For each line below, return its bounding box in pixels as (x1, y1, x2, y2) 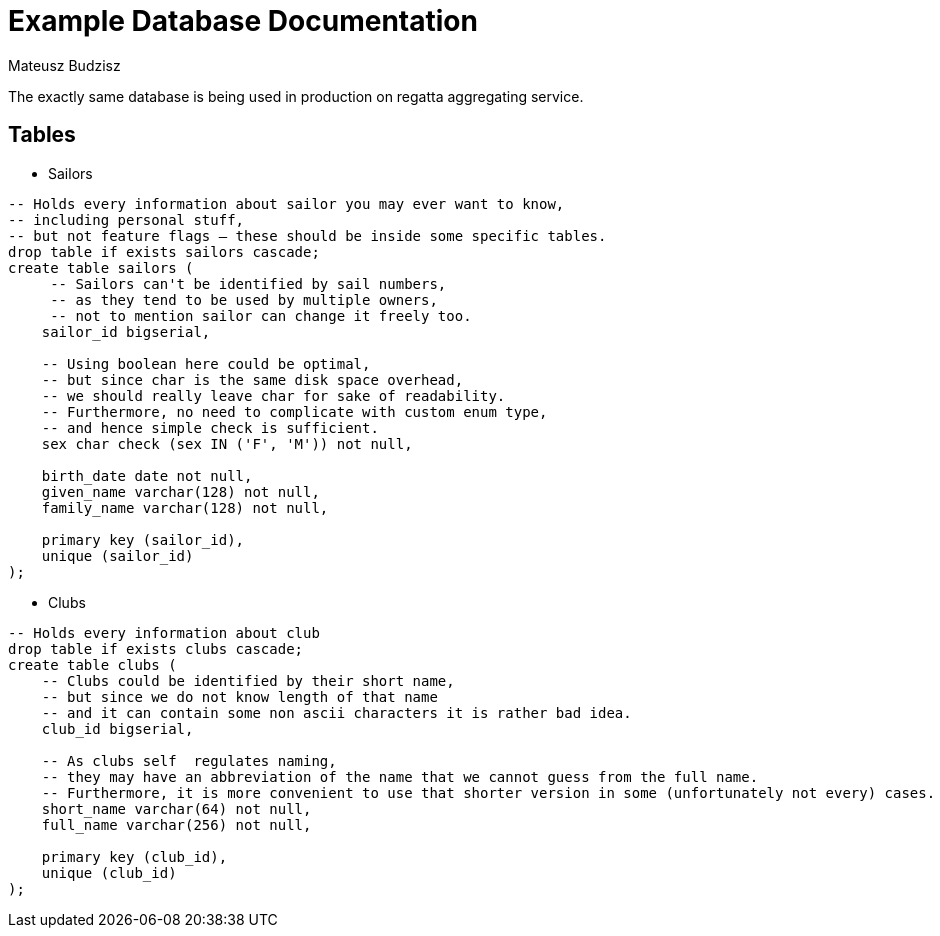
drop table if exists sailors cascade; (8, 243, 320, 260)
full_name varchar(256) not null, (41, 816, 312, 833)
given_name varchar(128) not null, (41, 483, 320, 500)
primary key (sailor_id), (41, 531, 245, 548)
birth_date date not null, (41, 467, 253, 484)
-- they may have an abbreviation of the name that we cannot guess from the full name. (41, 768, 759, 785)
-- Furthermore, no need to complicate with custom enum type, (41, 403, 548, 420)
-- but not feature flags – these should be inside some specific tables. (8, 227, 607, 244)
